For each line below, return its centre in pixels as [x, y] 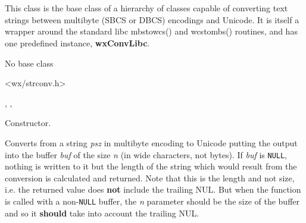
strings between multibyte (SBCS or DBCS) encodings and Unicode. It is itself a [152, 19]
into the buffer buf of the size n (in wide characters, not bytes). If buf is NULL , [146, 154]
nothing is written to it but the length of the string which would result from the [151, 166]
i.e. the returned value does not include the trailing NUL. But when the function [153, 189]
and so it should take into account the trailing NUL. [102, 213]
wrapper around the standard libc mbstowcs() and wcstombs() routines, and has [151, 31]
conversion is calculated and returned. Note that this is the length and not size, [150, 178]
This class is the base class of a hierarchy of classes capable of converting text [146, 8]
